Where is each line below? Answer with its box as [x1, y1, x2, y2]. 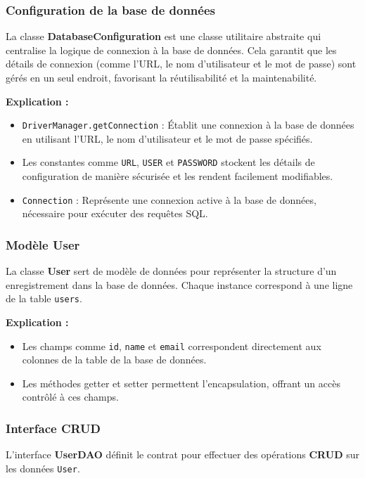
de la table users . [6, 291, 82, 306]
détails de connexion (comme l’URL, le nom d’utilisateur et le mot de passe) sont [6, 56, 357, 71]
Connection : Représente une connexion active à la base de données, [22, 192, 316, 207]
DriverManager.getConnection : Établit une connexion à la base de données [22, 117, 354, 132]
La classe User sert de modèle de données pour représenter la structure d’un [6, 264, 337, 278]
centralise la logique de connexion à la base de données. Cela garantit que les [6, 42, 337, 57]
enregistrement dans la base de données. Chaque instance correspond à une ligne [6, 277, 353, 292]
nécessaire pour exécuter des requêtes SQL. [22, 206, 208, 221]
